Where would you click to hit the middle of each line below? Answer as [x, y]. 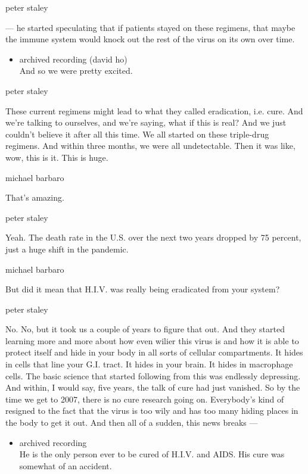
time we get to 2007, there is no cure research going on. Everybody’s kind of [145, 399]
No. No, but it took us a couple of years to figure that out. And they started [145, 329]
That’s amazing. [35, 197]
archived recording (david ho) [73, 59]
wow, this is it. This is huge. [57, 157]
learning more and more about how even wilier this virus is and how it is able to [152, 340]
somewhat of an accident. [66, 465]
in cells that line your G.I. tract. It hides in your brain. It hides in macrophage [149, 364]
